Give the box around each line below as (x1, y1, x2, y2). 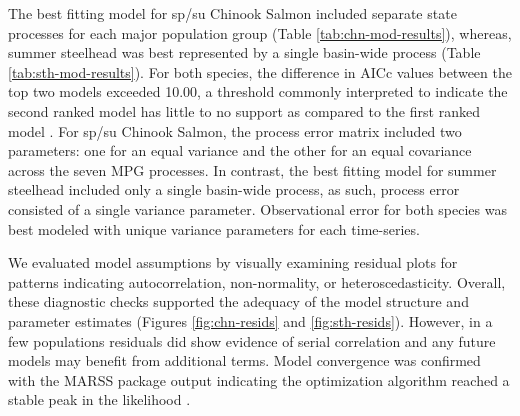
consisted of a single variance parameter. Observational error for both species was (8, 198, 507, 219)
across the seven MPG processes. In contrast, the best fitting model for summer (8, 159, 497, 180)
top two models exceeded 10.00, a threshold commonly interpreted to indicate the (8, 81, 508, 102)
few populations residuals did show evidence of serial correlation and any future (8, 330, 496, 351)
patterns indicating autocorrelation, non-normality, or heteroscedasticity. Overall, (8, 271, 506, 292)
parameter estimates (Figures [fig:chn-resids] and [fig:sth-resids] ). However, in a (8, 310, 493, 331)
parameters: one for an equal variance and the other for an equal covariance (8, 140, 472, 161)
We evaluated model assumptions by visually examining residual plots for (8, 252, 458, 273)
